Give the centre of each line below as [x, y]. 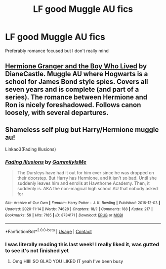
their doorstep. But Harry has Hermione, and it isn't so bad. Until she [87, 178]
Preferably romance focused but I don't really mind [57, 51]
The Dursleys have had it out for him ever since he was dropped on [85, 173]
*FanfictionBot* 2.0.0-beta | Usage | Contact [49, 231]
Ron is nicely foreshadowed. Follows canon [73, 105]
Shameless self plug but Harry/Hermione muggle [82, 130]
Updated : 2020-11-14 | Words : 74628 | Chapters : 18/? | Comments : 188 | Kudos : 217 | [79, 209]
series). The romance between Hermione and [76, 97]
